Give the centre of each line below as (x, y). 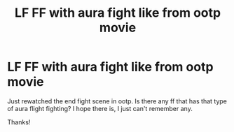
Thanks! (19, 122)
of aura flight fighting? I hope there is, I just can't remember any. (100, 108)
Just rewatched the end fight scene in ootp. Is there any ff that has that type (117, 101)
